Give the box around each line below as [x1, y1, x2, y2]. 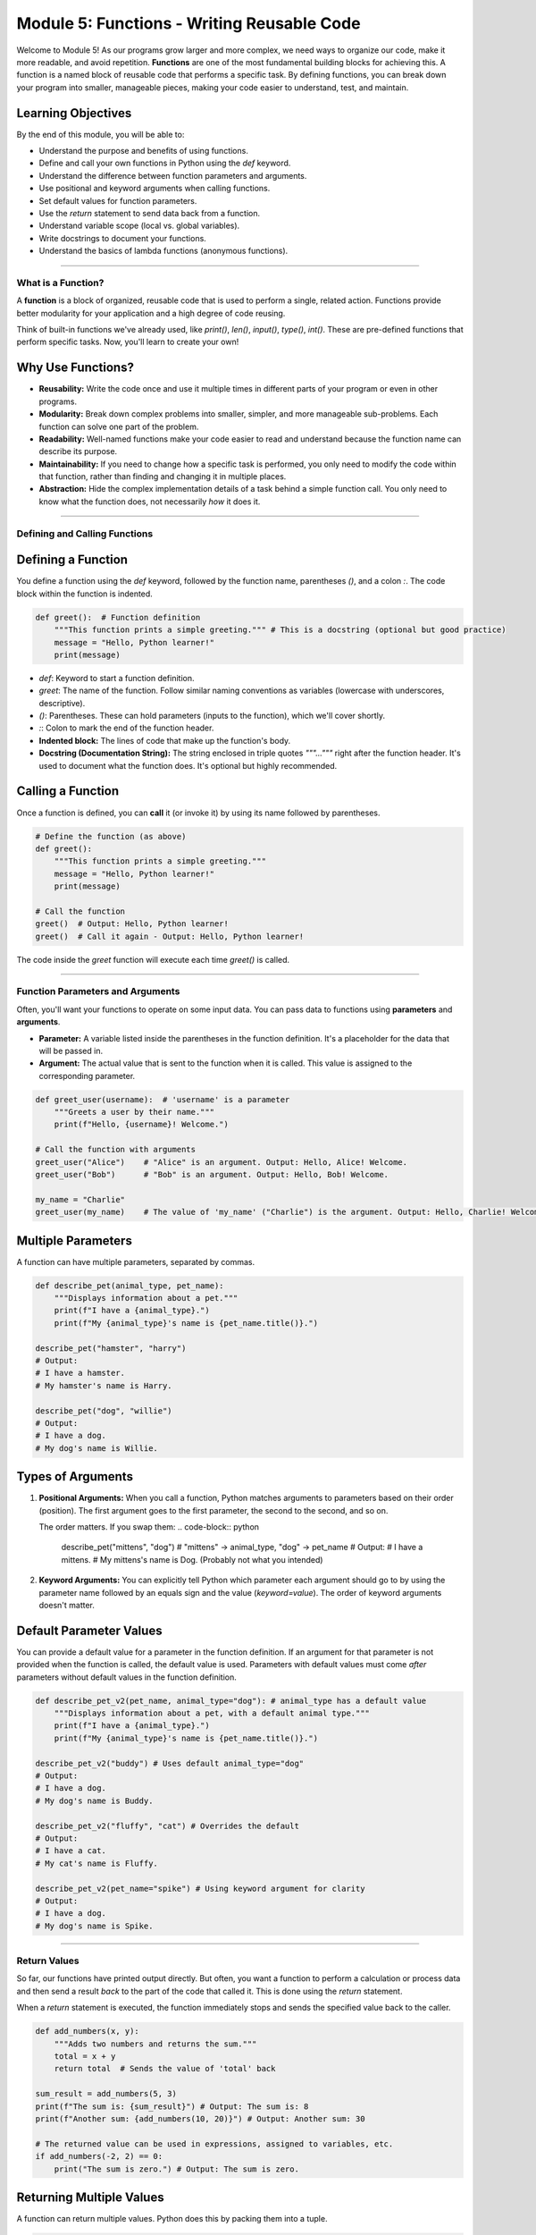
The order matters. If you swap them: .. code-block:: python [38, 1522, 259, 1532]
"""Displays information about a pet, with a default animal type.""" [54, 1708, 371, 1718]
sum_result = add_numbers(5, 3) [35, 2088, 178, 2099]
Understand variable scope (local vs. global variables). [38, 220, 240, 232]
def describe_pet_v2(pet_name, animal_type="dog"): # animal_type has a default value [35, 1695, 427, 1706]
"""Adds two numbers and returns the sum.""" [54, 2038, 257, 2049]
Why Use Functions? [16, 360, 134, 375]
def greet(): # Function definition [35, 612, 201, 622]
